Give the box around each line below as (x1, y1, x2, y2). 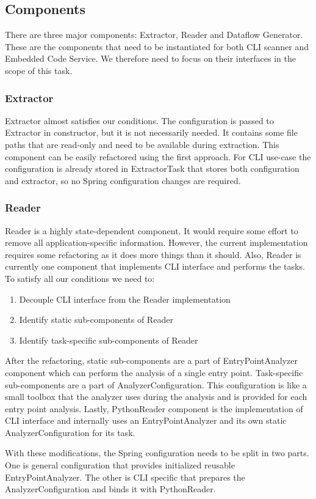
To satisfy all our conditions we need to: (5, 272, 155, 284)
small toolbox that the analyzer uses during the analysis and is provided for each (5, 390, 307, 403)
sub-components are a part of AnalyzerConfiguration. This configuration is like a (5, 378, 307, 391)
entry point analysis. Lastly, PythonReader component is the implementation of (5, 402, 303, 415)
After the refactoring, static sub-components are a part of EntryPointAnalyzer (5, 354, 298, 367)
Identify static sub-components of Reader (19, 313, 173, 326)
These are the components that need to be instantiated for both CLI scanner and (5, 40, 309, 53)
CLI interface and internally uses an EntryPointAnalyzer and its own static (5, 414, 287, 427)
